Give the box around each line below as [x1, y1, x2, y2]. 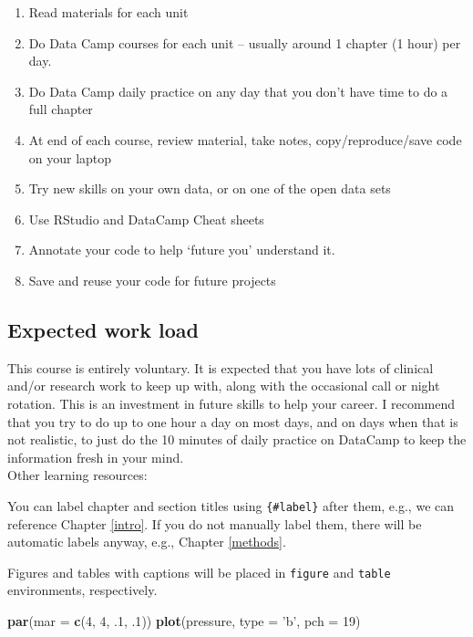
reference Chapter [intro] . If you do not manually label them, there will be [7, 514, 422, 533]
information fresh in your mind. [7, 447, 184, 466]
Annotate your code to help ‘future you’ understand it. [28, 240, 335, 259]
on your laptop [28, 148, 112, 167]
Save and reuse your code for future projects [28, 270, 276, 289]
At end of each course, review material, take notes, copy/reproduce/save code [28, 130, 462, 149]
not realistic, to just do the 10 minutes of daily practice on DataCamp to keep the [7, 430, 467, 449]
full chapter [28, 99, 93, 119]
